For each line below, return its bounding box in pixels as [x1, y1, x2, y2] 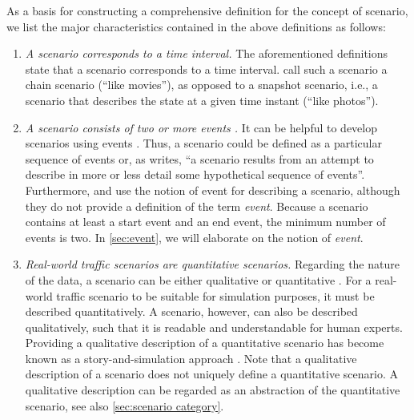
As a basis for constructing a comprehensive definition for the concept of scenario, [6, 2, 408, 18]
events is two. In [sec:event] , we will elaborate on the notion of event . [25, 228, 364, 245]
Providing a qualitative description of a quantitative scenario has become [25, 334, 384, 351]
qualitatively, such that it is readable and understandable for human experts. [25, 318, 403, 335]
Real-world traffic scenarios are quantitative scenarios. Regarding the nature [25, 256, 400, 273]
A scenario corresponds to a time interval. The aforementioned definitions [25, 45, 388, 62]
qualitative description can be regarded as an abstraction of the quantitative [25, 382, 400, 398]
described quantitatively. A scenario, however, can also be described [25, 303, 358, 320]
